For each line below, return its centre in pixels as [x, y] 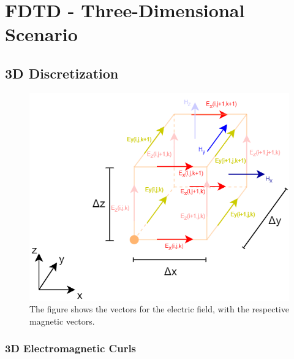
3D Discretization [62, 73]
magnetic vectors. [62, 321]
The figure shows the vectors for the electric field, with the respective [159, 309]
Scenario [41, 34]
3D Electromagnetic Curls [71, 348]
